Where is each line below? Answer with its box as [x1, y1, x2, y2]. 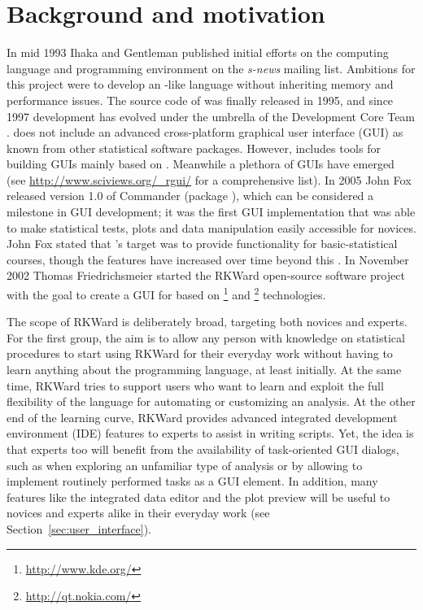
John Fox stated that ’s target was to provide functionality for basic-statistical [7, 235, 398, 252]
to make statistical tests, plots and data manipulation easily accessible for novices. [7, 219, 416, 236]
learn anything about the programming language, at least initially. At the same [7, 361, 402, 378]
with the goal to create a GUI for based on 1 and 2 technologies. [7, 284, 326, 303]
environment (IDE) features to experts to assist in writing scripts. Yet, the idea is [7, 425, 414, 442]
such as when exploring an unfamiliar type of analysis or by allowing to [7, 456, 363, 473]
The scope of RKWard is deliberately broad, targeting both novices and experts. [7, 313, 408, 330]
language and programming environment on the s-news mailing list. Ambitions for [7, 59, 416, 76]
